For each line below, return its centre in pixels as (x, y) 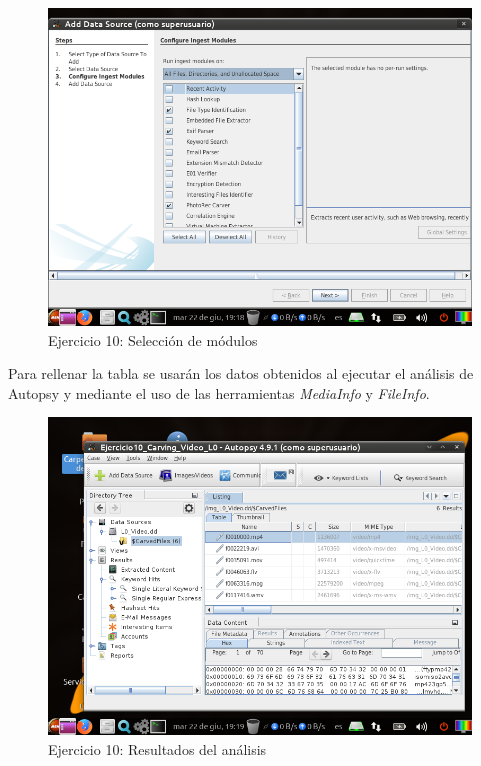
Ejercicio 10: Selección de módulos (153, 339)
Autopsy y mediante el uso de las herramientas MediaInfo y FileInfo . (219, 392)
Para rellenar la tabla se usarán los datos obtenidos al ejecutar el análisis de (241, 373)
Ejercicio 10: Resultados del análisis (157, 748)
